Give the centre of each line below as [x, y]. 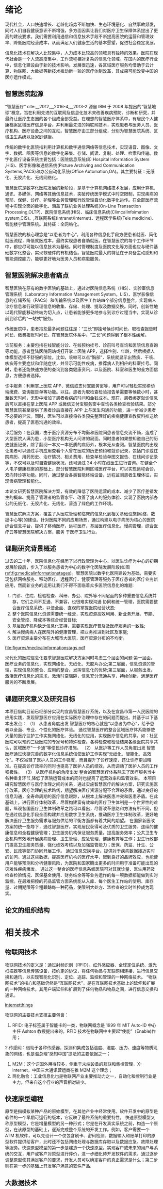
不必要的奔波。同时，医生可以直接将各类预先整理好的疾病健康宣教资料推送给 [81, 416]
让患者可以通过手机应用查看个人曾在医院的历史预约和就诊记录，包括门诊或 [79, 450]
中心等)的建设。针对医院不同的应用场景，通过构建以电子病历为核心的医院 [82, 520]
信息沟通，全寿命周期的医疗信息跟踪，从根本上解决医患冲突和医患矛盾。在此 [81, 797]
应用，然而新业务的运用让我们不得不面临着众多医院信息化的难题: [70, 586]
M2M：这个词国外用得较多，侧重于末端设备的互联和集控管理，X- [77, 1064]
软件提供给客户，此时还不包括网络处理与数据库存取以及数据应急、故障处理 [83, 1142]
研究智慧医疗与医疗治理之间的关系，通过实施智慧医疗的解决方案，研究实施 [79, 784]
